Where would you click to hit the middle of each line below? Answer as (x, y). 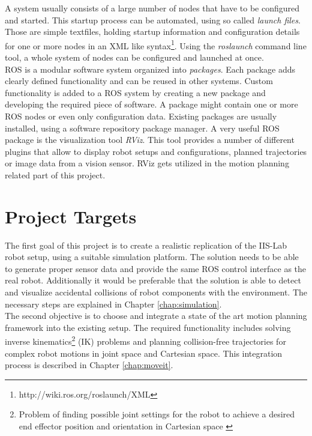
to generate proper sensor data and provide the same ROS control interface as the (156, 268)
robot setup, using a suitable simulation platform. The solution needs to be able (152, 257)
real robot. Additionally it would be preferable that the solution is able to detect (153, 280)
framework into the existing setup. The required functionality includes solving (148, 327)
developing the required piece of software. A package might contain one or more (151, 104)
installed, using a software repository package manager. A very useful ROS (142, 128)
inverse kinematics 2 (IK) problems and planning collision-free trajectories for (145, 341)
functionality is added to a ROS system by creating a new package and (135, 92)
